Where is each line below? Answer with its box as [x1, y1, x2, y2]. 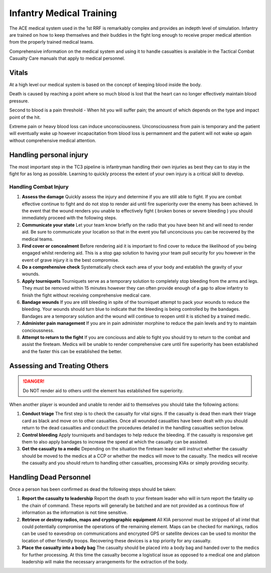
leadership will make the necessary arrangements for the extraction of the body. [22, 558, 188, 564]
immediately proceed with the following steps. [22, 215, 117, 221]
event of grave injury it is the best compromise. [22, 257, 119, 263]
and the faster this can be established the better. [22, 348, 122, 354]
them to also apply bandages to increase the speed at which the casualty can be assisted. [22, 438, 208, 444]
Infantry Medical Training [9, 8, 117, 19]
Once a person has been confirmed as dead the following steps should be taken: [9, 486, 177, 492]
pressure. [9, 98, 30, 104]
